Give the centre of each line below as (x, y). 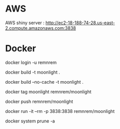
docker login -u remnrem (31, 62)
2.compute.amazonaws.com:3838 (41, 28)
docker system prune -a (30, 121)
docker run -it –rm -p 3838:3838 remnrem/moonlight (60, 111)
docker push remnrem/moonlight (39, 101)
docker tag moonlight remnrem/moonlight (48, 92)
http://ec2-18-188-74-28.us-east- (80, 23)
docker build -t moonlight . (33, 72)
